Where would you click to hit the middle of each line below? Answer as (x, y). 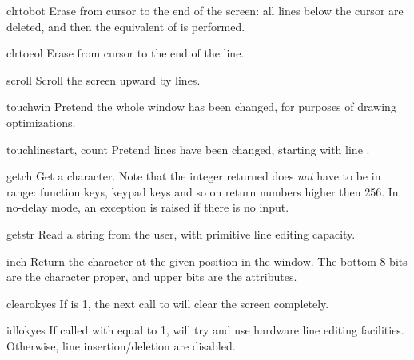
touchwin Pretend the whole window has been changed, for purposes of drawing (201, 107)
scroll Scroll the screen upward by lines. (103, 79)
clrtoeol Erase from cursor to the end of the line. (125, 53)
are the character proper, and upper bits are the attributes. (152, 277)
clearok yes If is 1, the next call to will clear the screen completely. (168, 303)
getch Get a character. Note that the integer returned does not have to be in (194, 176)
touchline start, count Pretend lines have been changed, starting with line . (188, 149)
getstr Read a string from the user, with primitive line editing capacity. (181, 233)
